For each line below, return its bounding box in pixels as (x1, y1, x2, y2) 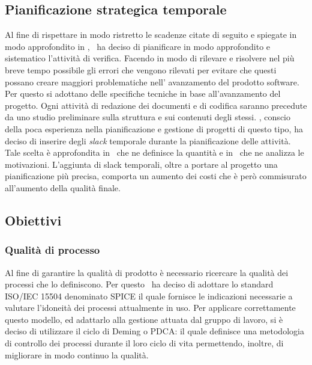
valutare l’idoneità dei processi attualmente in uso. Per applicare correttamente (5, 301, 296, 314)
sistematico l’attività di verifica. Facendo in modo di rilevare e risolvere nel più (5, 52, 295, 64)
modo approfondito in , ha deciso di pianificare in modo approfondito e (5, 40, 271, 52)
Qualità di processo (5, 242, 100, 257)
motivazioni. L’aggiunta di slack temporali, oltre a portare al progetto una (5, 158, 278, 170)
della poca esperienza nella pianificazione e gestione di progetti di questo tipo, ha (5, 122, 303, 135)
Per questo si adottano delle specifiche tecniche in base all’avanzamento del (5, 87, 281, 100)
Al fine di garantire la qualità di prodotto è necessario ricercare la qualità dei (5, 266, 289, 278)
